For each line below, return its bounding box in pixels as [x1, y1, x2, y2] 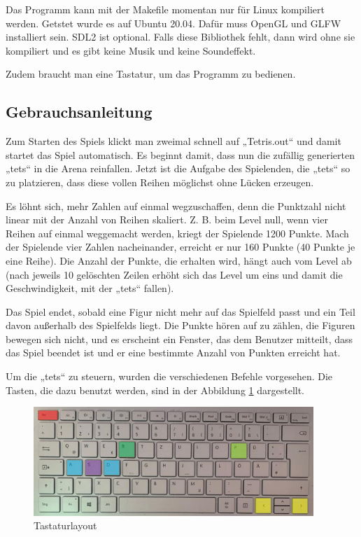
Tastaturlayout [34, 518, 97, 533]
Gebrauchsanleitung [6, 101, 153, 123]
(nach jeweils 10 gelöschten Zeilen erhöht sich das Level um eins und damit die [6, 267, 343, 281]
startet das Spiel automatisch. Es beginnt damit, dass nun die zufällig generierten [6, 147, 355, 162]
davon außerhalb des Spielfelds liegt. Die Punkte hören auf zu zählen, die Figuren [6, 318, 355, 333]
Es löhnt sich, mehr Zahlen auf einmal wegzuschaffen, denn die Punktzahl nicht [6, 198, 346, 213]
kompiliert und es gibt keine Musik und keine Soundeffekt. [6, 43, 256, 57]
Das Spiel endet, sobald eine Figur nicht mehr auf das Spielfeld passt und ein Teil [6, 304, 355, 319]
